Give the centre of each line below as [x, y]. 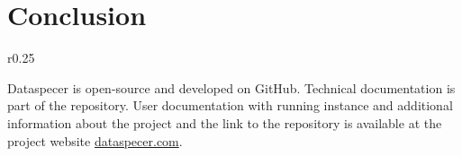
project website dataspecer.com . [95, 140]
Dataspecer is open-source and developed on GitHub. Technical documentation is [231, 87]
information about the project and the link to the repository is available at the [225, 122]
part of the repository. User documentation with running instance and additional [230, 105]
